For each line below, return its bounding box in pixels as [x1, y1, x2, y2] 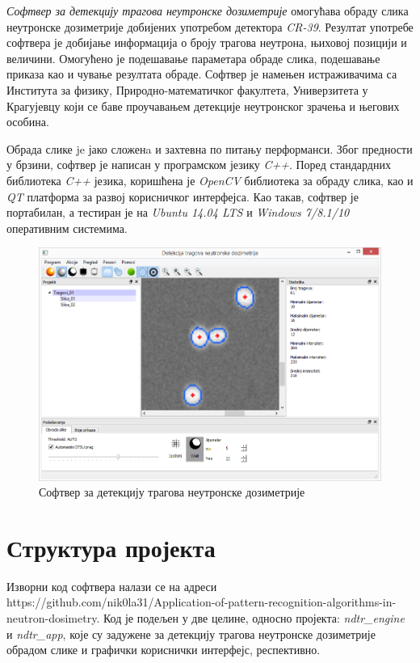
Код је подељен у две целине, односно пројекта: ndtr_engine [103, 610, 405, 626]
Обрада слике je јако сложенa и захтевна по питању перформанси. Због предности [6, 140, 413, 157]
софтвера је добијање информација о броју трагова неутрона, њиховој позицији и [6, 34, 407, 51]
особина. [6, 113, 49, 130]
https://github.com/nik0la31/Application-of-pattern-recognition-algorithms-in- [6, 593, 397, 610]
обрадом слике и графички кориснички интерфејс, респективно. [6, 641, 321, 658]
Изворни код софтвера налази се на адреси [6, 577, 217, 594]
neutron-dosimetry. [6, 610, 100, 626]
